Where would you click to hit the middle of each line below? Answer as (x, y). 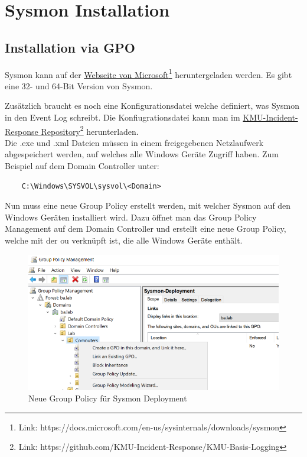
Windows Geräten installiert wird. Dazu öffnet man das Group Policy (131, 217)
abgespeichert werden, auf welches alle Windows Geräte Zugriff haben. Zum (142, 154)
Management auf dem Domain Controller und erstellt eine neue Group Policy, (146, 228)
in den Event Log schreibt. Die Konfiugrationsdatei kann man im (123, 117)
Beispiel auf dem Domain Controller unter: (82, 166)
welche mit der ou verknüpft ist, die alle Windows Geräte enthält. (124, 240)
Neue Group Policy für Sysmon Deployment (108, 398)
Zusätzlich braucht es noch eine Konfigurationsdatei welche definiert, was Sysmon (152, 106)
